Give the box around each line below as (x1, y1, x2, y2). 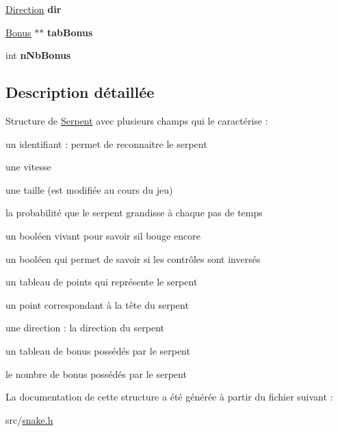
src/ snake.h (5, 412, 53, 427)
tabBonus (47, 25, 93, 39)
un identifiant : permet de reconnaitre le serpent (5, 136, 207, 151)
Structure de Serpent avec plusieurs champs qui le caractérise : (5, 113, 268, 127)
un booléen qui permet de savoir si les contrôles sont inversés (5, 251, 261, 266)
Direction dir (5, 2, 62, 16)
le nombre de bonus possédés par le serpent (5, 366, 187, 381)
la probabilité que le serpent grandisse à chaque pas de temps (5, 205, 263, 220)
